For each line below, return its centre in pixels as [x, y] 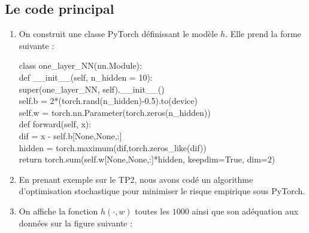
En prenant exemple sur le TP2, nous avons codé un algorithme [136, 179]
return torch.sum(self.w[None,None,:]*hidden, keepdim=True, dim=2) [147, 159]
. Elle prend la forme [263, 34]
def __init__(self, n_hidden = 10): [86, 77]
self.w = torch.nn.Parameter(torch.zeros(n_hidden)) [115, 112]
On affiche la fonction [58, 211]
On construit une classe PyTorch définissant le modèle [118, 34]
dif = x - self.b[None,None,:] [70, 135]
